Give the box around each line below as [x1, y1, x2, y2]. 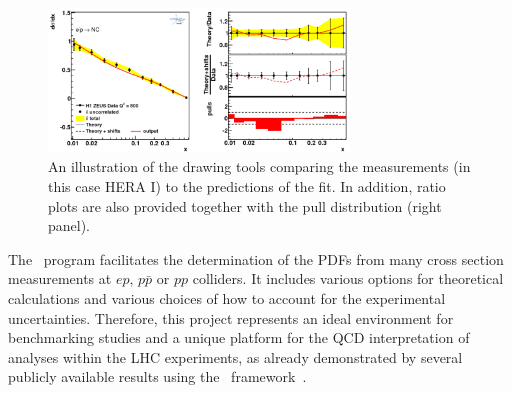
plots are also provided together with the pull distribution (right [48, 195, 442, 216]
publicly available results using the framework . [8, 366, 307, 387]
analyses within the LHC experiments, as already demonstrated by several [8, 346, 463, 367]
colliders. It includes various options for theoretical [192, 268, 504, 289]
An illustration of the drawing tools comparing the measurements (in [48, 156, 471, 177]
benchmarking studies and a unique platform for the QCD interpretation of [8, 327, 470, 348]
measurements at [8, 268, 112, 289]
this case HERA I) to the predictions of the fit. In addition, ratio [48, 176, 446, 196]
